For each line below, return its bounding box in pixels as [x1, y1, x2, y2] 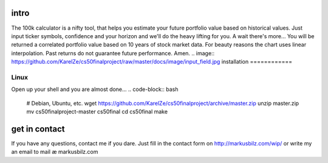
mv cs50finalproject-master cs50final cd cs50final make [26, 108, 168, 115]
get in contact [11, 124, 65, 134]
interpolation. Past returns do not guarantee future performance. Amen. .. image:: [11, 49, 215, 57]
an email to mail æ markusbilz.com [11, 148, 98, 156]
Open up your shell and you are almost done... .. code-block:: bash [11, 85, 179, 93]
